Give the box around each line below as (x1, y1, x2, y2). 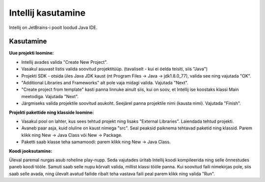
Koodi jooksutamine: (9, 148, 53, 154)
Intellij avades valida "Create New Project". (21, 59, 108, 65)
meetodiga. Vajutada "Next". (21, 93, 79, 99)
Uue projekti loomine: (9, 50, 54, 56)
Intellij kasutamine (9, 7, 86, 18)
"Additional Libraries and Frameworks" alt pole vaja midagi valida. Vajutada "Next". (21, 80, 188, 86)
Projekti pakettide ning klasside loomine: (9, 109, 94, 115)
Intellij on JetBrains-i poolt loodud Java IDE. (9, 25, 98, 30)
